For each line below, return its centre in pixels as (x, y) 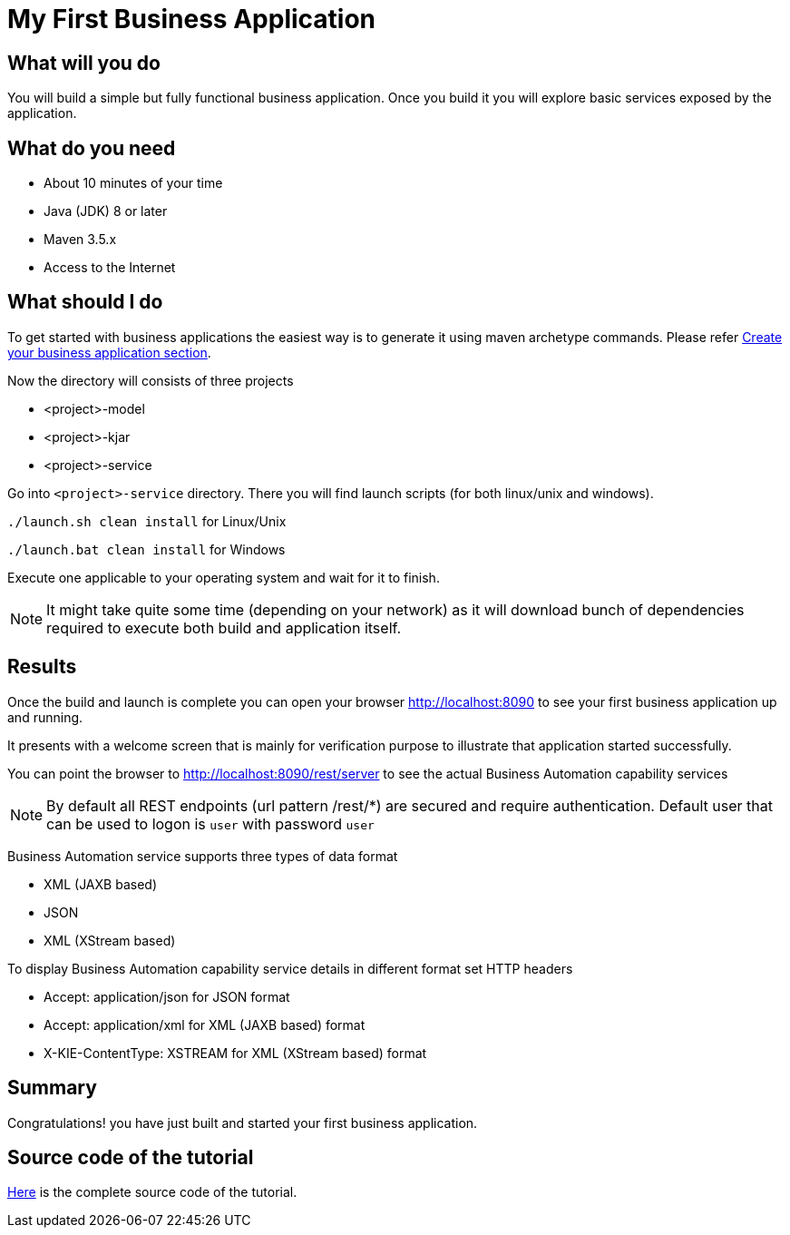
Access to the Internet (110, 268)
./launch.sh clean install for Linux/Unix (147, 521)
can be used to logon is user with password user (210, 823)
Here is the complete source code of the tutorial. (152, 1192)
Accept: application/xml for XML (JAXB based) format (205, 1024)
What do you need (92, 148)
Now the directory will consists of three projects (151, 380)
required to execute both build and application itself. (224, 627)
